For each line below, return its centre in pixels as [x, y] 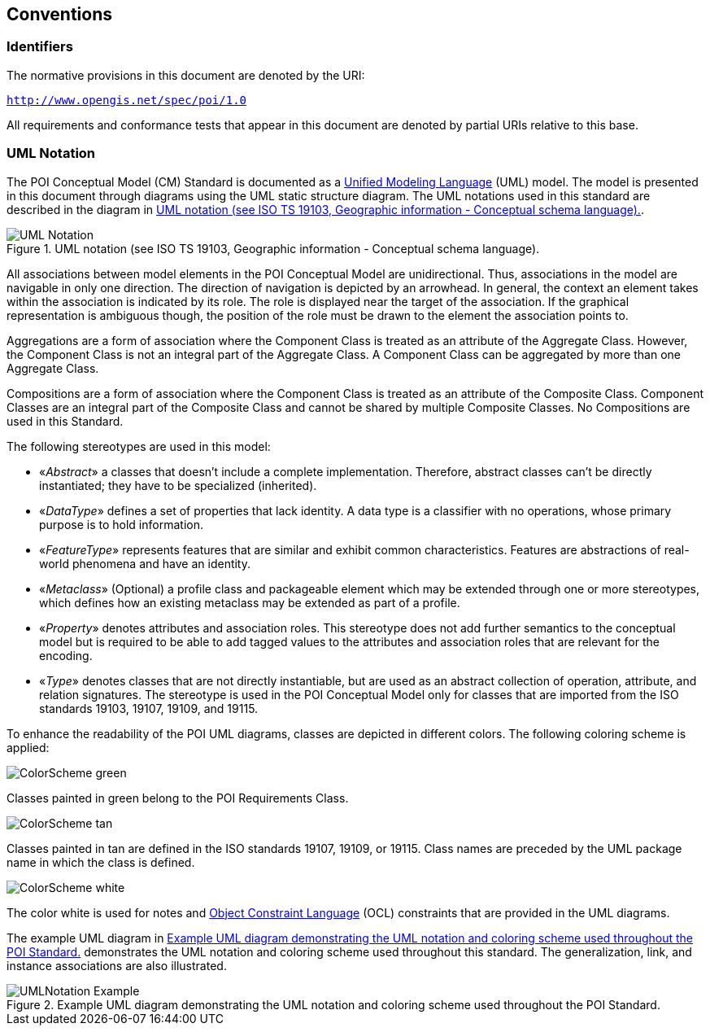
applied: [28, 747]
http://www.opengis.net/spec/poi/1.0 [127, 100]
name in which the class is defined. [101, 862]
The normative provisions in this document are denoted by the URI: [186, 75]
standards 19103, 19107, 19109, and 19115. [149, 708]
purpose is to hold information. [121, 524]
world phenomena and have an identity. [145, 563]
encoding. [66, 655]
